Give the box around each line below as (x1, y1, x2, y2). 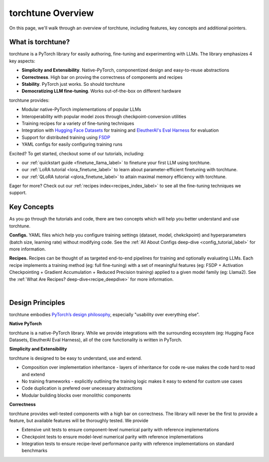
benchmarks (21, 448, 47, 454)
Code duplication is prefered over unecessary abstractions (21, 385, 142, 391)
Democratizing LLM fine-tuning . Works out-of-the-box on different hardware (21, 88, 181, 94)
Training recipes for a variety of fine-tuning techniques (21, 120, 134, 126)
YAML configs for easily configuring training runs (21, 141, 123, 147)
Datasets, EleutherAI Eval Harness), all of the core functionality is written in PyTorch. (9, 337, 182, 343)
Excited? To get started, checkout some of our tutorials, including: (9, 150, 144, 157)
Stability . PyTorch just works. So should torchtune (21, 81, 126, 87)
